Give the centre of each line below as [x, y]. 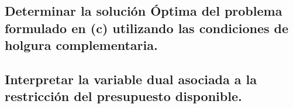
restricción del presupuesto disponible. [123, 96]
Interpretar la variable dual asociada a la [131, 79]
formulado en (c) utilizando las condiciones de [147, 28]
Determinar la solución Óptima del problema [144, 11]
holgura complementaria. [81, 45]
